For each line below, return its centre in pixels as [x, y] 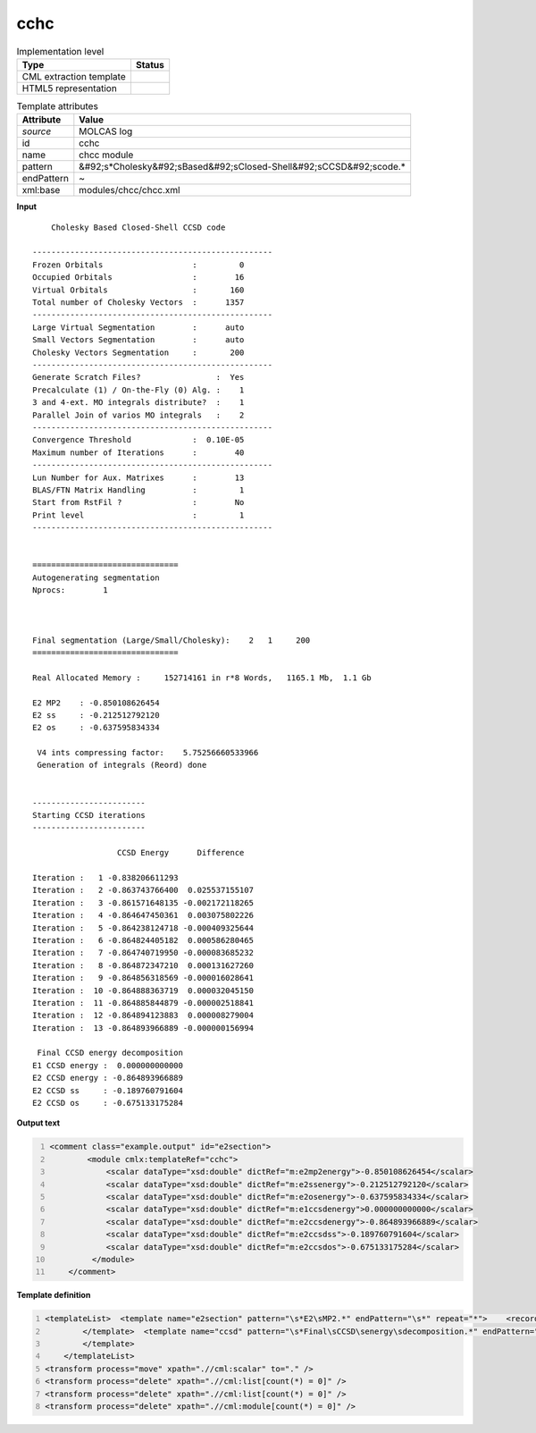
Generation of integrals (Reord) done [122, 765]
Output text [38, 1123]
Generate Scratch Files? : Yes [138, 377]
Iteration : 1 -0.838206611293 [105, 877]
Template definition [54, 1295]
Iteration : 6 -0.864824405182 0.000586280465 [143, 940]
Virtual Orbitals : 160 [138, 290]
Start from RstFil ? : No [138, 502]
